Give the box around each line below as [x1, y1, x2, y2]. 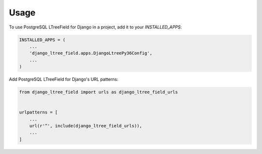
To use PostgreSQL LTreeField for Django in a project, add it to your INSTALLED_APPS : [9, 24, 182, 30]
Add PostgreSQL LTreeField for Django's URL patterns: [9, 76, 118, 82]
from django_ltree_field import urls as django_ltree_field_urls [19, 89, 178, 95]
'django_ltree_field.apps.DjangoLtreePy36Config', [29, 51, 152, 56]
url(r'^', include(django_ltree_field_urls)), [29, 123, 143, 129]
